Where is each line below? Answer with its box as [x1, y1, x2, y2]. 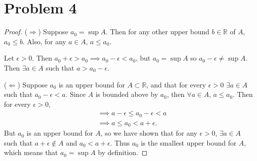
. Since [65, 89, 86, 99]
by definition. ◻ [97, 147, 148, 158]
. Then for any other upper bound [105, 26, 210, 37]
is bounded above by [95, 89, 158, 99]
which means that [4, 147, 58, 158]
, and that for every [146, 79, 206, 89]
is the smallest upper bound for [141, 137, 237, 148]
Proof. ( [4, 26, 27, 37]
